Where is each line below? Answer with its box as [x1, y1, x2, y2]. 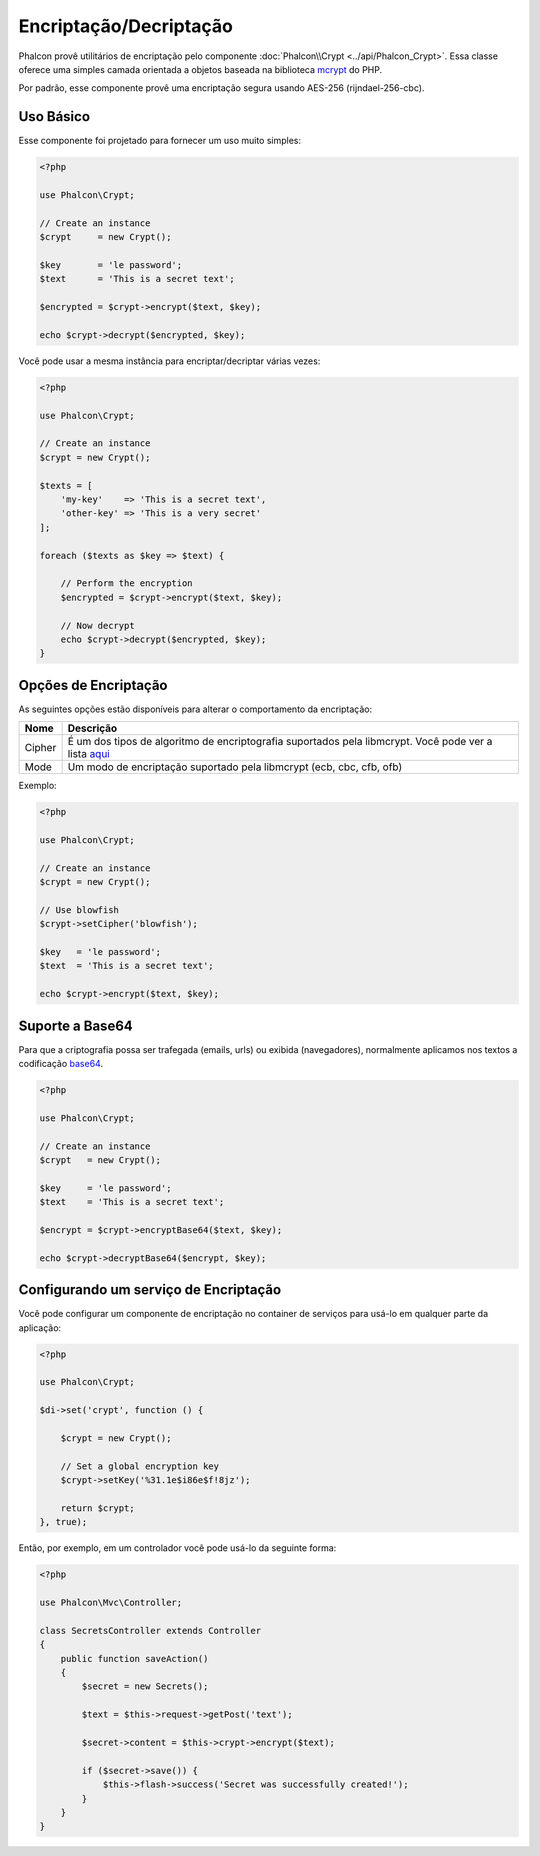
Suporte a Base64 [18, 1017, 134, 1034]
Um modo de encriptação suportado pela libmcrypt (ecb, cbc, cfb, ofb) [67, 760, 403, 774]
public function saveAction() [60, 1653, 209, 1664]
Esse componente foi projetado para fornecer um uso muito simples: [18, 135, 302, 147]
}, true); [39, 1516, 88, 1528]
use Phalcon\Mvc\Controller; [39, 1597, 183, 1609]
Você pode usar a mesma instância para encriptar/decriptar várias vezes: [18, 355, 321, 367]
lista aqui [67, 747, 110, 761]
